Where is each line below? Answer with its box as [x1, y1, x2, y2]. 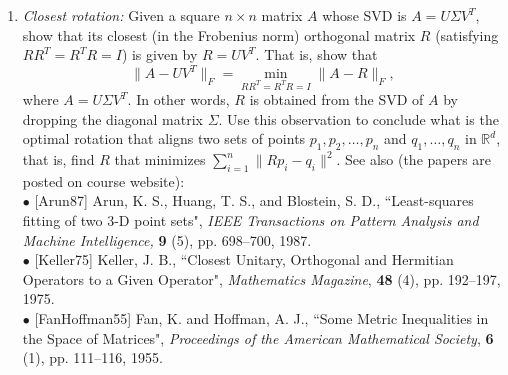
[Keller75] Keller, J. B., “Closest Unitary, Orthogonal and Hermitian [34, 249, 454, 270]
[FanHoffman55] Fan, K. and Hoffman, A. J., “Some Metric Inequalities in [34, 308, 489, 328]
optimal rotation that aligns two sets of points [22, 128, 306, 149]
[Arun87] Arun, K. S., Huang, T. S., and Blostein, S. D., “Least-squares [34, 190, 474, 211]
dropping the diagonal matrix [22, 108, 203, 129]
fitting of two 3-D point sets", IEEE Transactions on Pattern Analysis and [22, 210, 479, 231]
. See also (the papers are [336, 149, 492, 170]
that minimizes [114, 149, 206, 170]
